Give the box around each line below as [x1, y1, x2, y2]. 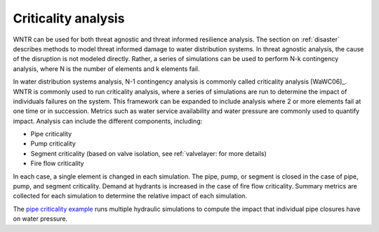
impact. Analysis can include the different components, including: [13, 117, 203, 125]
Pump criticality [30, 139, 77, 148]
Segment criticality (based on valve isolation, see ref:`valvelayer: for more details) [30, 149, 267, 157]
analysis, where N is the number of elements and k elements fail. [13, 64, 200, 73]
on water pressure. [13, 214, 68, 223]
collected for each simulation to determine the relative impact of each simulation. [13, 192, 247, 200]
